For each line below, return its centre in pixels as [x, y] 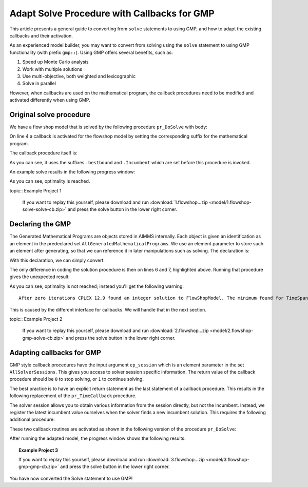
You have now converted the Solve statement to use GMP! [71, 478]
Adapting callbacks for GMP [55, 352]
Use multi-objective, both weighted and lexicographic [79, 76]
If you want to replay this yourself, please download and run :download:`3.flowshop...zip [112, 459]
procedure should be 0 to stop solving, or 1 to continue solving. [76, 379]
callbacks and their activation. [41, 35]
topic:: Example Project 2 [36, 319]
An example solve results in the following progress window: [72, 171]
